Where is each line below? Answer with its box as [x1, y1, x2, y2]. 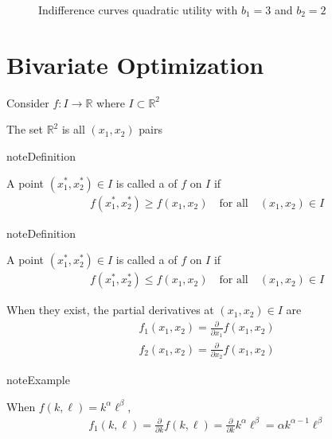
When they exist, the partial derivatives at [6, 301, 214, 318]
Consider [6, 94, 49, 111]
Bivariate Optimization [6, 48, 264, 80]
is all [61, 121, 85, 138]
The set [6, 121, 43, 138]
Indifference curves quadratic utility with [38, 2, 238, 17]
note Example [6, 371, 70, 388]
